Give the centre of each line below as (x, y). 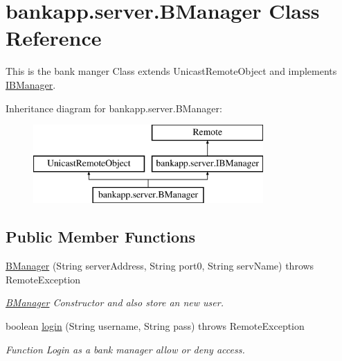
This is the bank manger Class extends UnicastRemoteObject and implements (171, 71)
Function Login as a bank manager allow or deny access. (125, 349)
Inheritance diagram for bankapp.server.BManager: (114, 108)
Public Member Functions (100, 237)
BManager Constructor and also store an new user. (115, 302)
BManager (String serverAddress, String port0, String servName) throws (160, 266)
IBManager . (31, 84)
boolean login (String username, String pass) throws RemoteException (155, 326)
